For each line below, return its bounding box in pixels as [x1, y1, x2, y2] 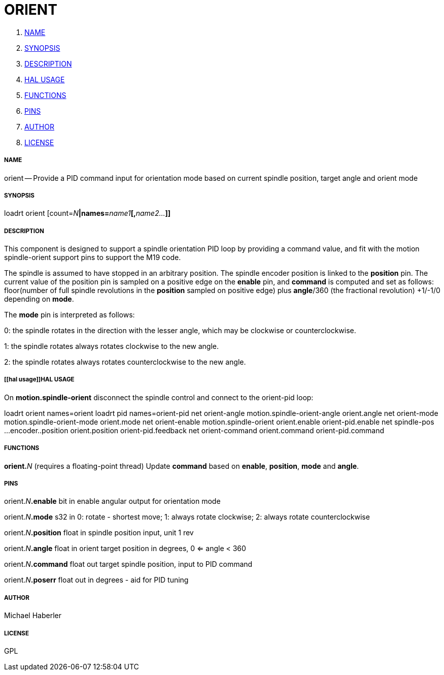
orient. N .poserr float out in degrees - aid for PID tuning [4, 575, 189, 585]
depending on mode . [4, 295, 74, 304]
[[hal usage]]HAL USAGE [4, 376, 75, 383]
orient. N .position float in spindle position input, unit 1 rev [4, 528, 194, 537]
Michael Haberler [4, 611, 61, 620]
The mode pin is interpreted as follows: [4, 310, 135, 319]
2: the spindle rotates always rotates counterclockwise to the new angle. [4, 358, 246, 367]
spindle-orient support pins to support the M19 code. [4, 253, 181, 262]
